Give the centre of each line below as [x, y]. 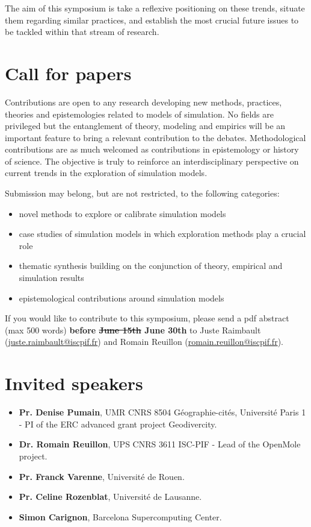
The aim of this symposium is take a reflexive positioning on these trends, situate [155, 8]
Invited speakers [74, 383]
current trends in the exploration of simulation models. [106, 173]
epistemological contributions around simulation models [122, 298]
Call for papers [68, 73]
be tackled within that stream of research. [82, 32]
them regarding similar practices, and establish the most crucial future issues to [152, 20]
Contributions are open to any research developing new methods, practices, [143, 102]
